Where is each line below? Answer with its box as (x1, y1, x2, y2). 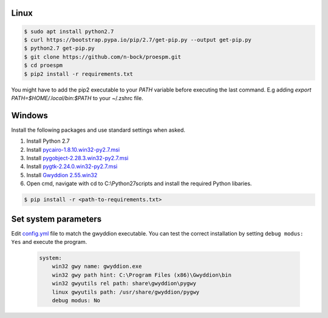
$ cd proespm (24, 62, 63, 69)
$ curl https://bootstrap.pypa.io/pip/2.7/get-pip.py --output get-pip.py (24, 36, 252, 43)
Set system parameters (11, 214, 102, 224)
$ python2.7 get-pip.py (24, 45, 95, 52)
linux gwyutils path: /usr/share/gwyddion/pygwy (52, 288, 200, 296)
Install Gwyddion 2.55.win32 (26, 171, 98, 178)
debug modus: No (52, 297, 100, 303)
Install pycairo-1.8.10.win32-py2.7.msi (26, 146, 120, 153)
